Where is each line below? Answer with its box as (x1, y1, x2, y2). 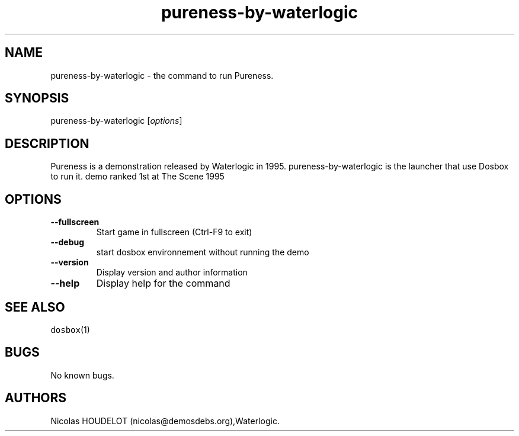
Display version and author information (96, 267, 248, 278)
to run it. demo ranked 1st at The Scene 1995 (50, 171, 225, 182)
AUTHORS (5, 390, 67, 406)
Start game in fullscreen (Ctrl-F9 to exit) (96, 227, 252, 238)
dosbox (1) (50, 324, 90, 335)
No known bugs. (50, 370, 114, 380)
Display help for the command (96, 277, 230, 290)
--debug (50, 237, 85, 248)
